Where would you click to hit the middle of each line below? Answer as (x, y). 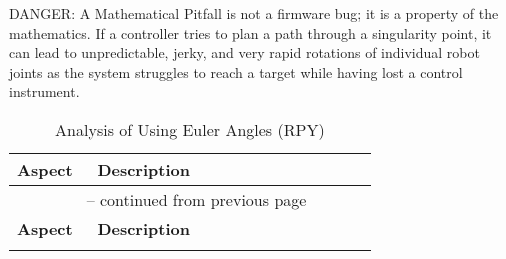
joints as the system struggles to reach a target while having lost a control (236, 71)
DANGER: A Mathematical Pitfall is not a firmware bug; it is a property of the (254, 13)
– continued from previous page (196, 199)
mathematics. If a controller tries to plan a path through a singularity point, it (250, 32)
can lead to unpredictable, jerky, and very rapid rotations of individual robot (244, 52)
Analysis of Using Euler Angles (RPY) (190, 129)
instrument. (44, 91)
